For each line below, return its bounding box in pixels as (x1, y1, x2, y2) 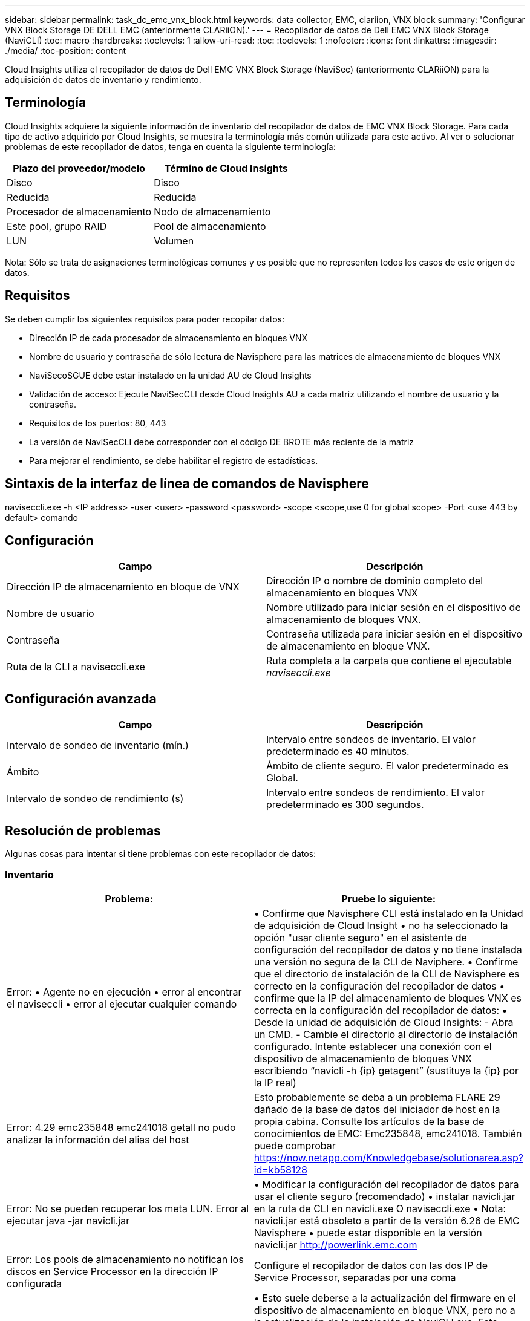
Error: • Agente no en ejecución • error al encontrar (7, 985, 242, 998)
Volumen (154, 234, 194, 247)
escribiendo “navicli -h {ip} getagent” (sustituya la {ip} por (254, 1064, 519, 1077)
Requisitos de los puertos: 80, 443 (29, 417, 166, 428)
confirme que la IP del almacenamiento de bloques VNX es (254, 991, 522, 1004)
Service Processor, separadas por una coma (254, 1271, 456, 1283)
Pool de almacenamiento (154, 220, 266, 232)
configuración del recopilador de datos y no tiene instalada (254, 943, 522, 956)
